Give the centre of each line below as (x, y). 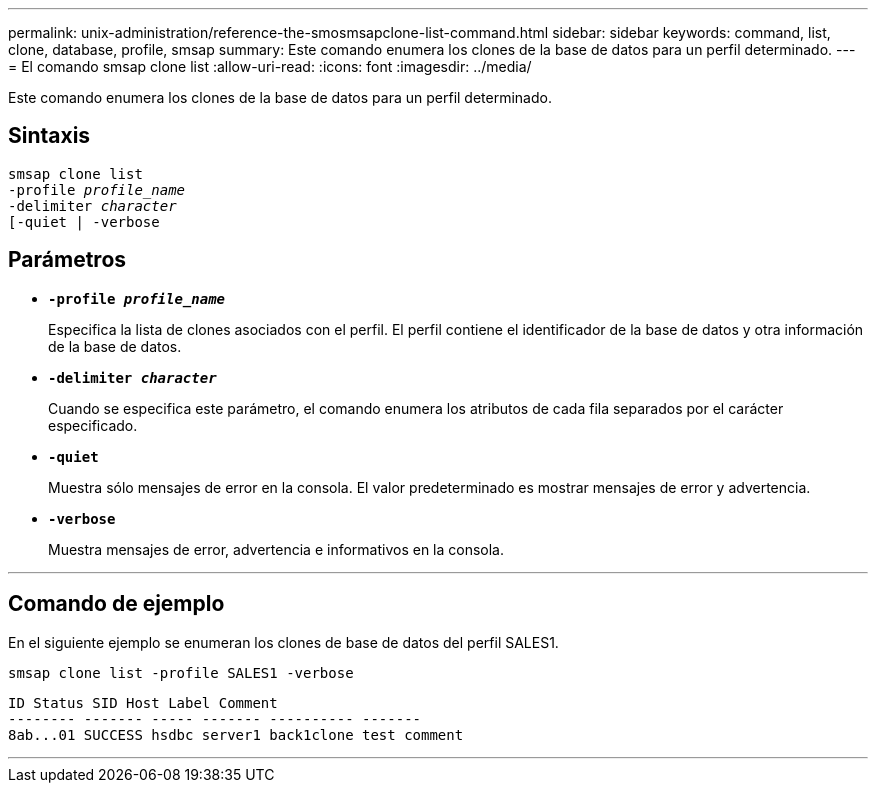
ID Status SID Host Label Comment (143, 702)
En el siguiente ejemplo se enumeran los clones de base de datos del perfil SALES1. (283, 642)
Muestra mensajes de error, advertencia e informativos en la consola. (276, 549)
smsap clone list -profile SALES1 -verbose (181, 672)
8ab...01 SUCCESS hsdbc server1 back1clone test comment (236, 734)
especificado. (93, 425)
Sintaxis (49, 136)
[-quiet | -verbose (84, 221)
